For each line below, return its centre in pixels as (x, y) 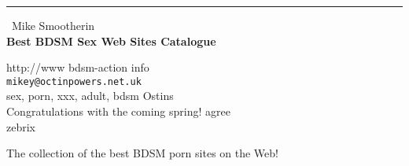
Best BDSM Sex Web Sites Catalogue (111, 41)
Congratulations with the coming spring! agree (118, 111)
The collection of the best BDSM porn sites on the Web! (142, 153)
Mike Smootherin (53, 25)
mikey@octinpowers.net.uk (74, 81)
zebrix (21, 126)
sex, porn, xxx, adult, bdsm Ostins (90, 96)
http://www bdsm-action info (78, 67)
